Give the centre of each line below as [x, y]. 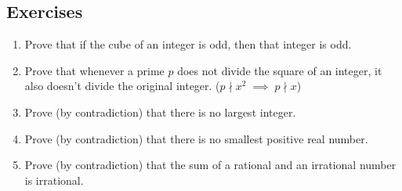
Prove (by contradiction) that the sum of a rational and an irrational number [210, 165]
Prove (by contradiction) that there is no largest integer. [160, 112]
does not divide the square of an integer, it [280, 70]
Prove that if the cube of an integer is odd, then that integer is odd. [188, 44]
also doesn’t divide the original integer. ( [122, 86]
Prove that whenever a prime [94, 70]
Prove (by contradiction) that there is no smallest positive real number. [196, 138]
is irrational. [54, 180]
